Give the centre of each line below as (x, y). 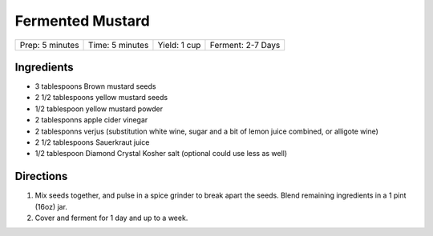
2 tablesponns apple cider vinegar (91, 120)
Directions (41, 176)
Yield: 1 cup (179, 45)
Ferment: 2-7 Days (245, 45)
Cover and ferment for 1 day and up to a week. (111, 218)
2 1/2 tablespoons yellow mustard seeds (101, 98)
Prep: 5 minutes (49, 45)
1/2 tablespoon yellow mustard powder (99, 109)
